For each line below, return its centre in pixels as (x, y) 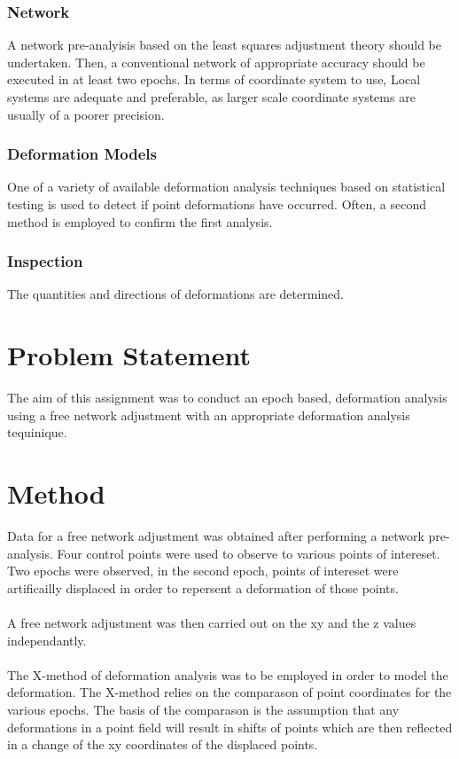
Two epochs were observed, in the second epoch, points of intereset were (203, 571)
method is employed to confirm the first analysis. (140, 221)
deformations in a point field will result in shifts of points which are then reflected (230, 727)
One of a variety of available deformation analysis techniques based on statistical (226, 187)
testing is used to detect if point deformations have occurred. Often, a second (217, 204)
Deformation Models (82, 154)
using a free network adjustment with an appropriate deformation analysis (209, 415)
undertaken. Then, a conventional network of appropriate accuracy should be (216, 62)
